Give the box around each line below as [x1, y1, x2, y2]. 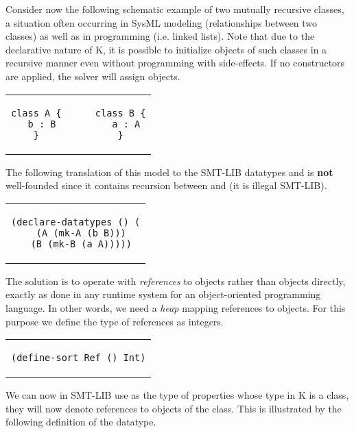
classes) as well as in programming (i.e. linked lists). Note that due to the [5, 29, 315, 43]
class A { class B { [11, 107, 146, 119]
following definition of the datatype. [5, 415, 156, 429]
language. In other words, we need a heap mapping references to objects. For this [5, 300, 346, 314]
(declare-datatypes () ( [11, 216, 141, 227]
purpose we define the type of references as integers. [5, 314, 224, 328]
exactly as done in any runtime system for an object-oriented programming [5, 287, 321, 301]
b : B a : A [27, 118, 141, 129]
